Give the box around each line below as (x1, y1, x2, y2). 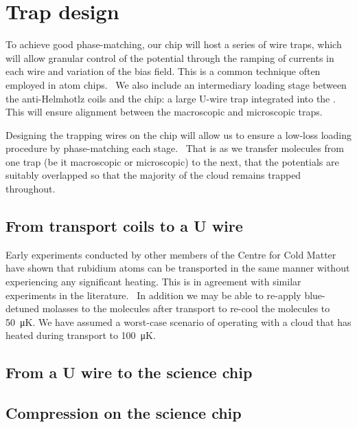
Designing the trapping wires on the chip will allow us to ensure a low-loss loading (5, 127, 352, 142)
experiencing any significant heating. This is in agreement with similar (5, 274, 301, 289)
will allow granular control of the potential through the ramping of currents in (5, 50, 334, 65)
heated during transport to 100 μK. (5, 328, 156, 342)
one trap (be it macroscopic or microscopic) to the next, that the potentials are (5, 154, 339, 168)
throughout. (5, 182, 56, 196)
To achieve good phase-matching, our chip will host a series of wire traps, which (5, 37, 342, 52)
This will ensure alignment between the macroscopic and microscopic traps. (5, 105, 323, 119)
